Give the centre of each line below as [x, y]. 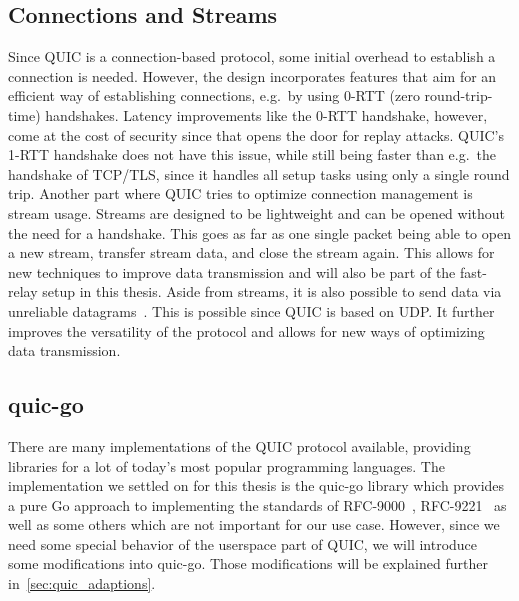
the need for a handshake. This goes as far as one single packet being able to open [259, 232]
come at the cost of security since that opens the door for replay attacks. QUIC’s [256, 134]
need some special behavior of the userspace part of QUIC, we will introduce [243, 543]
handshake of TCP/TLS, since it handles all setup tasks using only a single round [259, 173]
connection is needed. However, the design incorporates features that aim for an [252, 75]
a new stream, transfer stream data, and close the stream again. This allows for [251, 252]
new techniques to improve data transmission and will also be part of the [232, 271]
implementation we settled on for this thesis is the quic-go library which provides [256, 485]
